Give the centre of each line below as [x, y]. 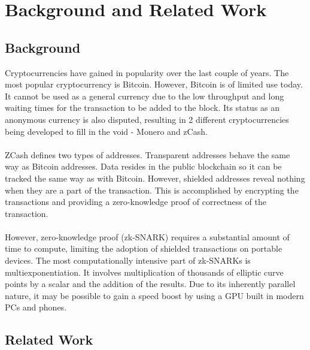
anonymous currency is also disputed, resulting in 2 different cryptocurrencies [147, 119]
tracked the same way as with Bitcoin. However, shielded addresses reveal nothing [155, 178]
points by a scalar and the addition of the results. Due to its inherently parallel [150, 284]
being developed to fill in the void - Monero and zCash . [106, 131]
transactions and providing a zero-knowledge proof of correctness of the [136, 202]
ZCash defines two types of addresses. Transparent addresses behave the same [148, 154]
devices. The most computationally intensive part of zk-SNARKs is [128, 260]
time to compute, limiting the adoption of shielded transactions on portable [144, 248]
